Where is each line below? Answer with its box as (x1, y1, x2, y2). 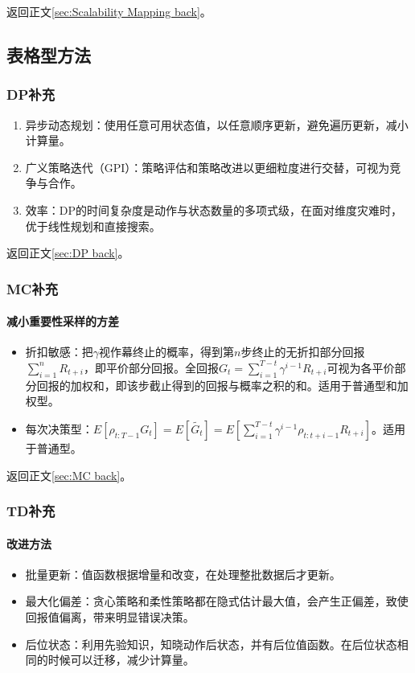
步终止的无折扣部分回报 (240, 343, 365, 360)
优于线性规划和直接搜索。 (25, 217, 161, 234)
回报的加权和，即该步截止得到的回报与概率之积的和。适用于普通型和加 (36, 376, 409, 393)
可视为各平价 (327, 359, 395, 375)
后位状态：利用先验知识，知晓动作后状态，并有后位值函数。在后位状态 (25, 635, 397, 652)
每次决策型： (25, 420, 93, 437)
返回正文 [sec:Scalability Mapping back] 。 (6, 3, 212, 19)
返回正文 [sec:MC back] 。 (6, 466, 132, 483)
